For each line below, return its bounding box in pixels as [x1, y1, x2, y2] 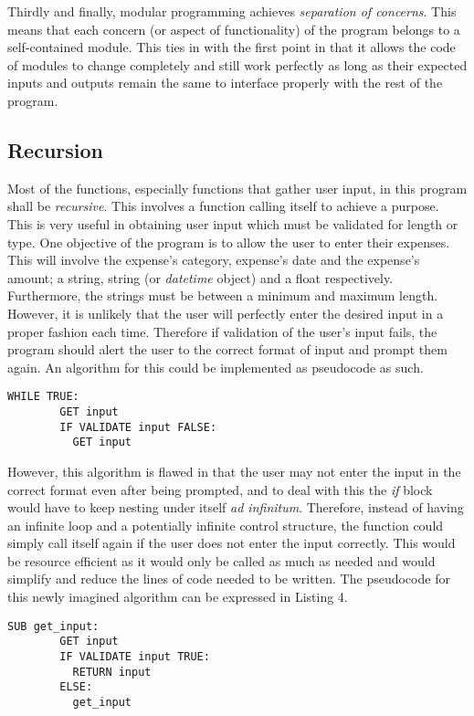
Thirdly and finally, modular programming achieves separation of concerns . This [7, 2, 457, 20]
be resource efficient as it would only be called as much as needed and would [7, 551, 436, 570]
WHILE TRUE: [7, 390, 79, 404]
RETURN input [72, 665, 152, 679]
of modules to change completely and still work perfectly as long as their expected [7, 55, 468, 74]
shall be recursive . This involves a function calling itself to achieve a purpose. [7, 196, 439, 216]
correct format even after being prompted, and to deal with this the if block [7, 479, 433, 499]
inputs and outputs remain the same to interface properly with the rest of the [7, 73, 443, 92]
